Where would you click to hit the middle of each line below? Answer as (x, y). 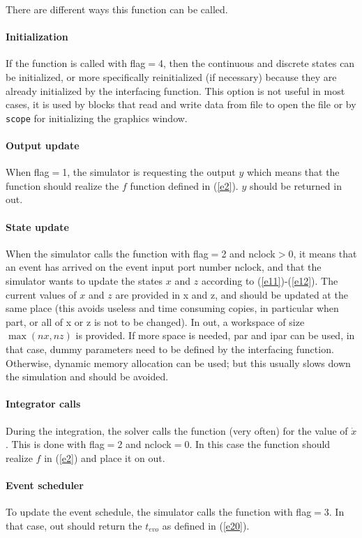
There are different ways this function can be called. (117, 9)
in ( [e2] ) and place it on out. (105, 457)
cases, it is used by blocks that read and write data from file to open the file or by (181, 104)
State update (37, 226)
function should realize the (62, 185)
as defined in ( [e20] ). (206, 525)
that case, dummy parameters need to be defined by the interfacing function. (170, 349)
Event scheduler (45, 485)
